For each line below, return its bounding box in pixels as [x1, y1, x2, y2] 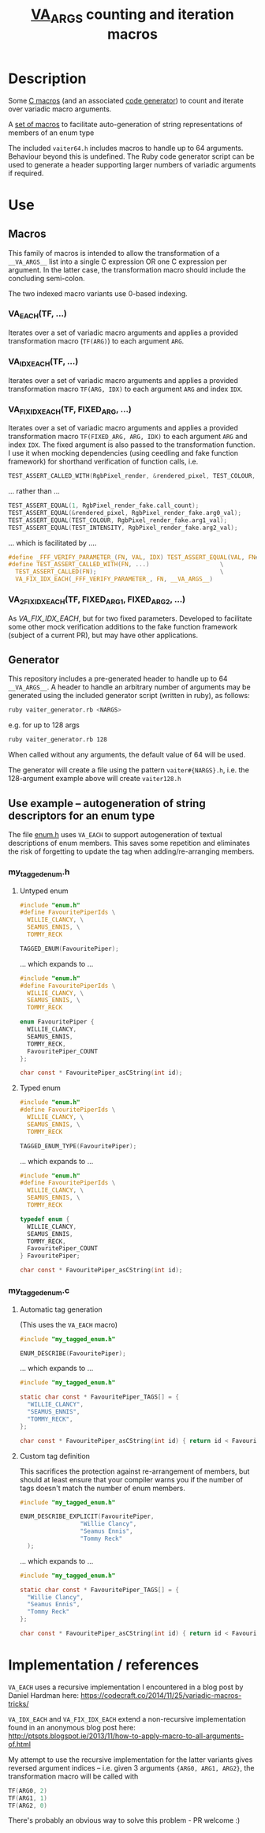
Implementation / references [8, 1656, 200, 1674]
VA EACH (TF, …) [8, 308, 67, 321]
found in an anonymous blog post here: [8, 1722, 136, 1732]
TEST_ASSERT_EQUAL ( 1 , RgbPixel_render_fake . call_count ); [8, 501, 200, 510]
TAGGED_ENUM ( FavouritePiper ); [19, 945, 120, 952]
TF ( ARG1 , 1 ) [8, 1794, 47, 1802]
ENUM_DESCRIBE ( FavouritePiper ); [19, 1349, 126, 1358]
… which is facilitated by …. [8, 538, 97, 547]
